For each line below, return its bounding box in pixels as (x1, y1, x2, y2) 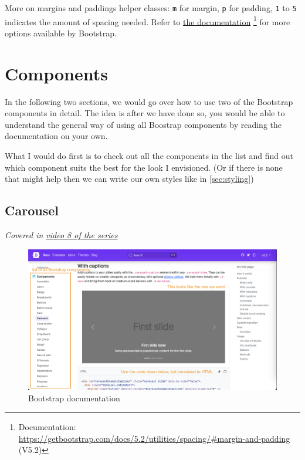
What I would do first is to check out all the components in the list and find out (5, 150, 293, 161)
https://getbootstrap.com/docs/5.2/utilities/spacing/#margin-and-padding (18, 432, 290, 444)
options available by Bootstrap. (5, 26, 117, 39)
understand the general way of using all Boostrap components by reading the (5, 118, 282, 130)
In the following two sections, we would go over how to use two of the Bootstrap (5, 95, 293, 107)
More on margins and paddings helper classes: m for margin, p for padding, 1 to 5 (5, 2, 297, 13)
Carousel (5, 201, 59, 219)
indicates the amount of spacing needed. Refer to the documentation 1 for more (5, 13, 290, 28)
